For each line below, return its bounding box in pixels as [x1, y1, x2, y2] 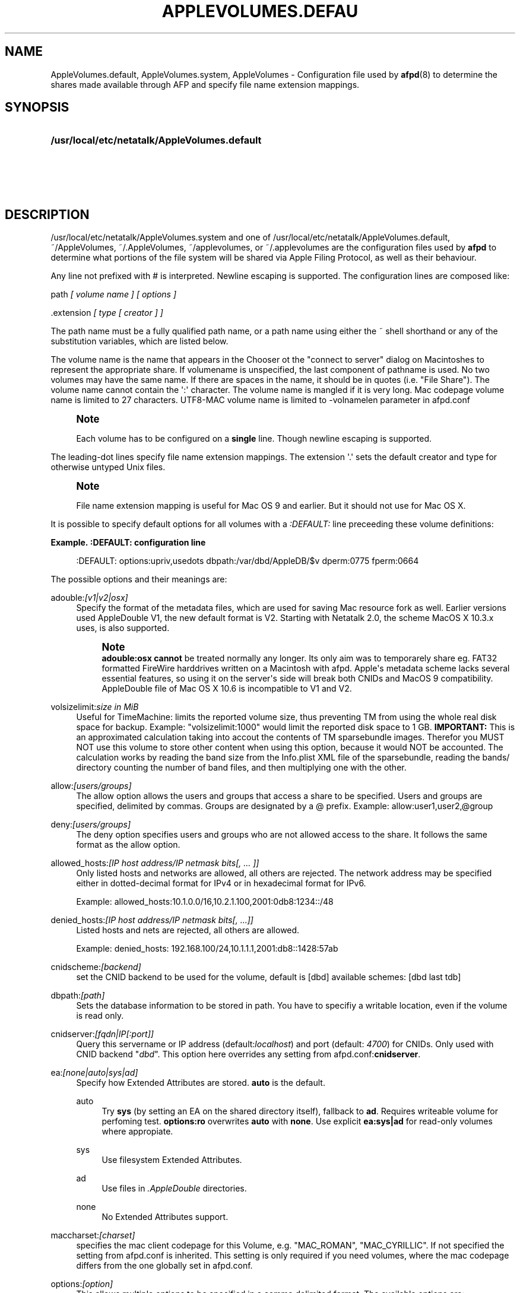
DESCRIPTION [5, 207, 90, 222]
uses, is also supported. [76, 623, 170, 633]
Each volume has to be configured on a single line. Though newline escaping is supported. [76, 433, 432, 444]
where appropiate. [102, 1126, 173, 1137]
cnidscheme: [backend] [50, 962, 141, 972]
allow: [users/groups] [50, 781, 132, 791]
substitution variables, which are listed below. [50, 336, 229, 347]
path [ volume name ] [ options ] [50, 289, 177, 300]
